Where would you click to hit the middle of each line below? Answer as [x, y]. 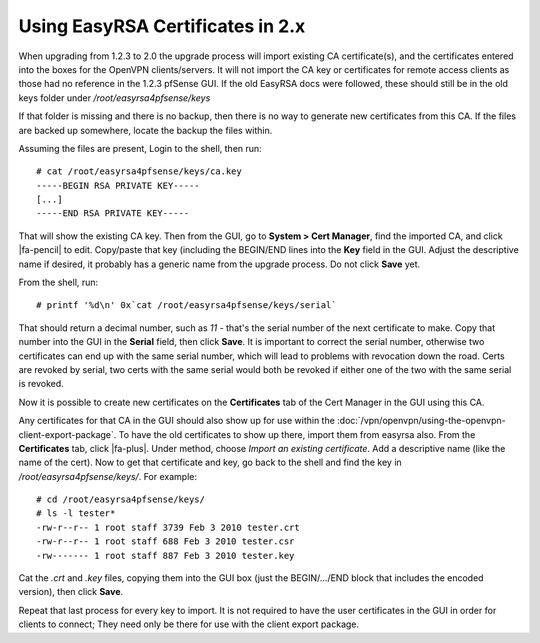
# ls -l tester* [76, 513]
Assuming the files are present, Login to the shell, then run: [140, 148]
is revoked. [41, 384]
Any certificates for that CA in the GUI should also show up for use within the [176, 421]
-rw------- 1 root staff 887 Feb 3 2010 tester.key [165, 555]
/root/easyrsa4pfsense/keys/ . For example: [107, 476]
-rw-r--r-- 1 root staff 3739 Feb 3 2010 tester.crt [168, 527]
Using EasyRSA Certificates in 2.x [162, 26]
